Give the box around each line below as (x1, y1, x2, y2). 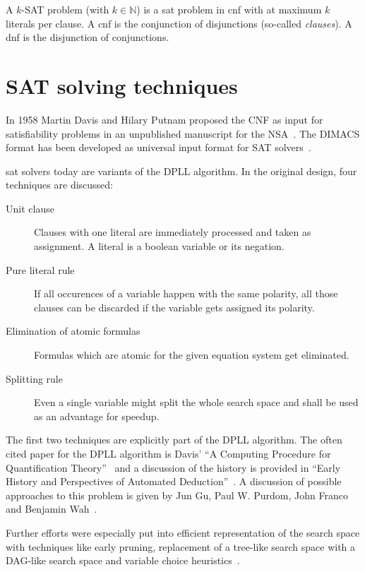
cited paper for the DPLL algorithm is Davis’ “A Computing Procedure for (6, 446, 331, 460)
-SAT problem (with (21, 2, 109, 16)
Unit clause (6, 201, 54, 215)
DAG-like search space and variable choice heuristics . (6, 553, 240, 568)
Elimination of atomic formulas (6, 323, 140, 338)
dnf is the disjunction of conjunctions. (6, 30, 169, 44)
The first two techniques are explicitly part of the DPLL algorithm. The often (6, 432, 342, 447)
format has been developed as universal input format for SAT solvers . (6, 140, 311, 155)
